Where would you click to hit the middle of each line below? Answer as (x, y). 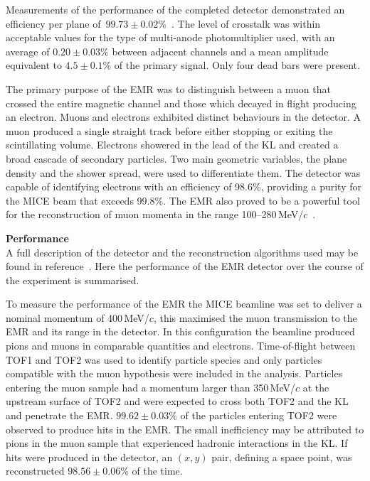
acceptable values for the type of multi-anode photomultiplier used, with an (170, 37)
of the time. (157, 471)
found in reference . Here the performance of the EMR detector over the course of (185, 266)
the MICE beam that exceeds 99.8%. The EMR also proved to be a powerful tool (183, 200)
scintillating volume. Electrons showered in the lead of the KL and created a (172, 145)
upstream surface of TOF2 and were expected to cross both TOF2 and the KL (177, 401)
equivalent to (34, 65)
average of (28, 51)
